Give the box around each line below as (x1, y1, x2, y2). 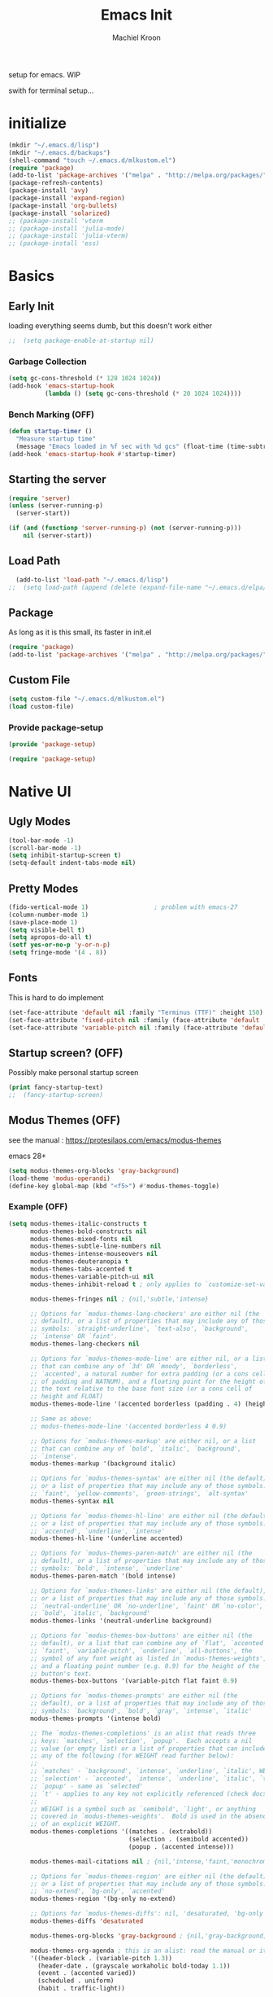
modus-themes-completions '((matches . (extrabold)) (29, 1828, 213, 1836)
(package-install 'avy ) (8, 187, 89, 195)
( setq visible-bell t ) (8, 926, 85, 934)
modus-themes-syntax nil (29, 1497, 115, 1505)
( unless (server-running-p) (8, 502, 104, 510)
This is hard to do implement (8, 992, 104, 1003)
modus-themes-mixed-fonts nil (29, 1235, 132, 1243)
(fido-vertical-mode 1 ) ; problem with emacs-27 (8, 902, 238, 911)
